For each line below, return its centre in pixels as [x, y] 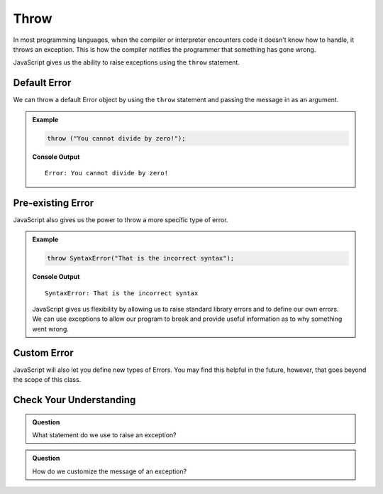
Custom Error [43, 352]
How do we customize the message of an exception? [110, 471]
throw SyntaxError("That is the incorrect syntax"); [141, 258]
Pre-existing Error [54, 203]
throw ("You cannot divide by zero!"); [116, 138]
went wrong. [50, 329]
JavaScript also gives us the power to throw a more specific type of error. [121, 219]
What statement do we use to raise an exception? [104, 435]
